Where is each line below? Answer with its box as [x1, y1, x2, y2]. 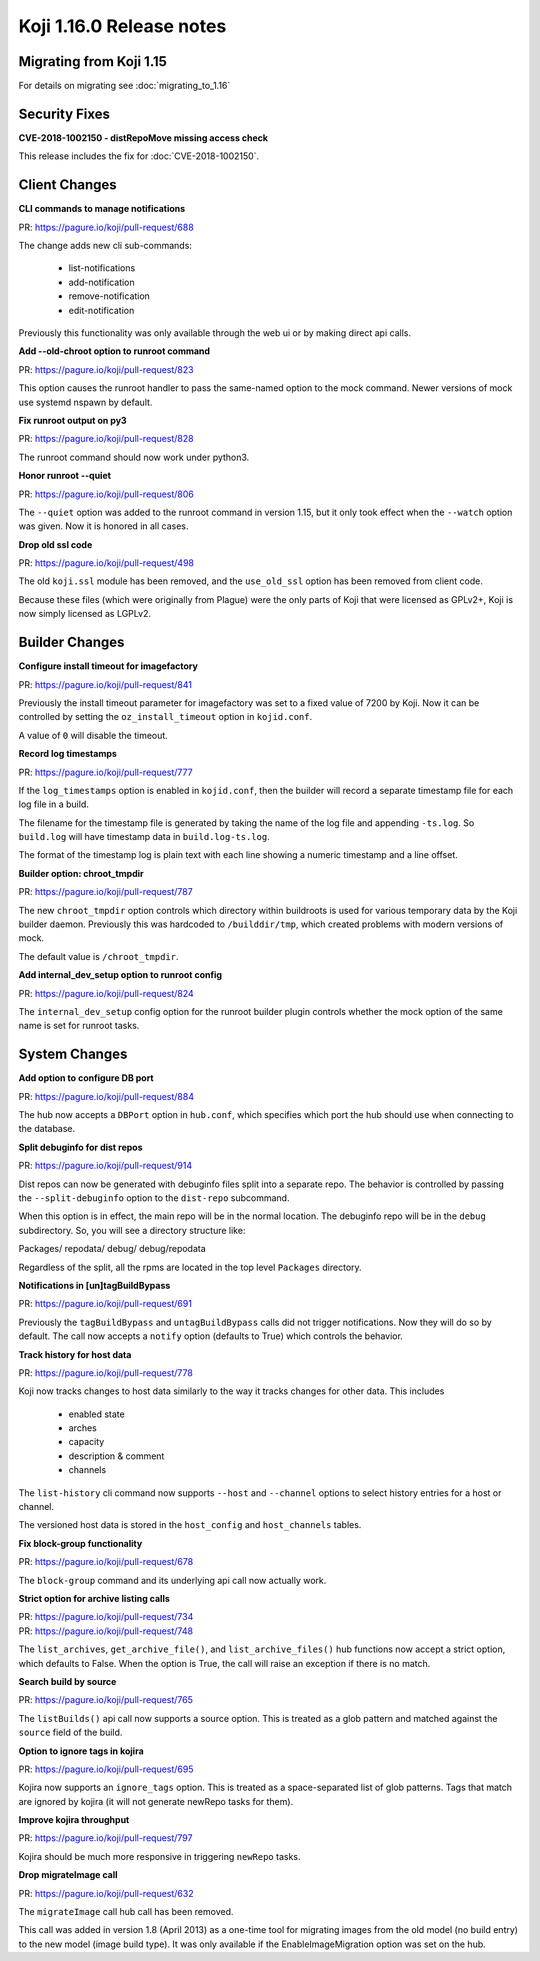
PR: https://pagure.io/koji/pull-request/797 [18, 1832, 193, 1844]
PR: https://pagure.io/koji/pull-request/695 [18, 1763, 194, 1775]
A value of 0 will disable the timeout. [18, 729, 169, 741]
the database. [18, 1123, 76, 1135]
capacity [68, 1436, 105, 1448]
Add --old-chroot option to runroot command [18, 345, 210, 357]
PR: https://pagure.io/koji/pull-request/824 [18, 987, 194, 999]
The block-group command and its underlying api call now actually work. [18, 1574, 327, 1586]
